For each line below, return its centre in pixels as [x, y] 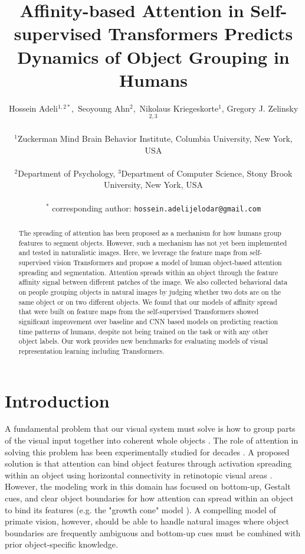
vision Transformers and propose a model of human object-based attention [168, 262]
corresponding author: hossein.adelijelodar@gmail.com [157, 208]
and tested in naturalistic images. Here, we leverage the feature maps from [133, 252]
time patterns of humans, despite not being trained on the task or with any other [143, 331]
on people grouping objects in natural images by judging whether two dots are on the [150, 291]
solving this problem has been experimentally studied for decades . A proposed [147, 452]
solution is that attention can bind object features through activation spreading [148, 463]
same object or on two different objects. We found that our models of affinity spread [148, 302]
